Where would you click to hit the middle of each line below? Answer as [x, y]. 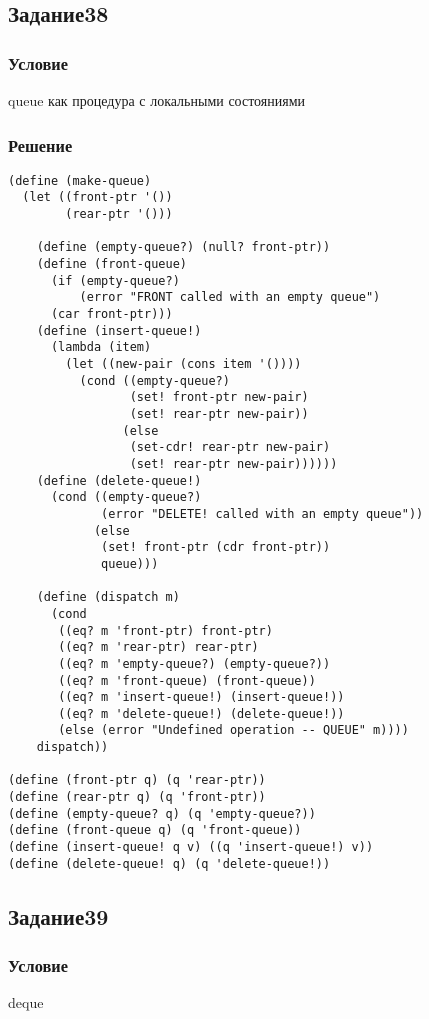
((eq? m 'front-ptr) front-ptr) [165, 630]
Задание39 [58, 915]
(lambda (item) [101, 347]
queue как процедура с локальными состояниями [157, 100]
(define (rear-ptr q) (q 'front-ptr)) [137, 797]
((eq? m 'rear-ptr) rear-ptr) [158, 647]
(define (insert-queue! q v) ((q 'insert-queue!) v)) [191, 847]
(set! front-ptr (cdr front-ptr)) [216, 547]
